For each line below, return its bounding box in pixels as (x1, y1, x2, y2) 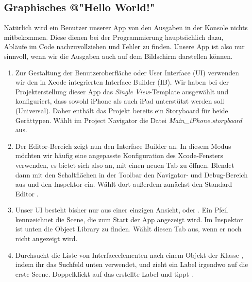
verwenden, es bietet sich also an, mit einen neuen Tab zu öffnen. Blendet (15, 159, 235, 170)
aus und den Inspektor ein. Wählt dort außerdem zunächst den (15, 179, 203, 189)
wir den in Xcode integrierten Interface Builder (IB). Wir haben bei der (15, 77, 229, 87)
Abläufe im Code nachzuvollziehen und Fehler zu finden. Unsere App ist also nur (4, 41, 245, 52)
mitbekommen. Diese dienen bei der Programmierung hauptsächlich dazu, (4, 32, 224, 42)
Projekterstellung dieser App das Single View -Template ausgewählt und (15, 86, 229, 96)
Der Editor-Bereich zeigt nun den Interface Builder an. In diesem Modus (15, 141, 231, 151)
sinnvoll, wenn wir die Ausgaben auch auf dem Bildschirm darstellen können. (4, 51, 233, 61)
